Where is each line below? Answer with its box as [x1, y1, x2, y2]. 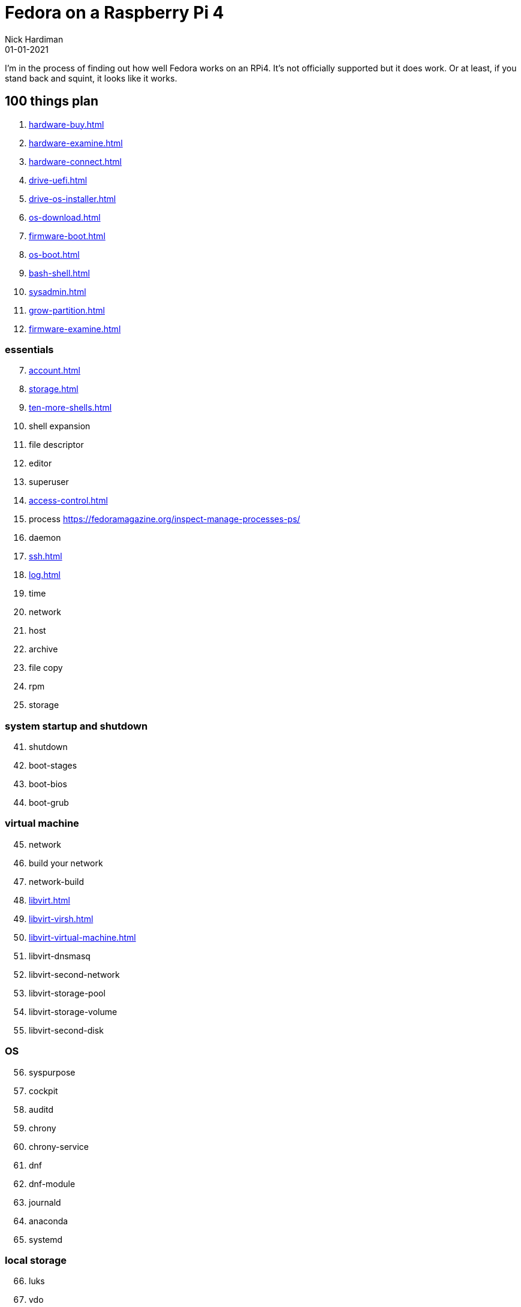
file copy [29, 662, 63, 673]
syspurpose [29, 1067, 76, 1077]
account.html [29, 365, 80, 376]
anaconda [29, 1215, 68, 1226]
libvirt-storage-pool [29, 987, 106, 998]
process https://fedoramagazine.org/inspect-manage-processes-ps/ [29, 514, 300, 525]
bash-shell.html [29, 267, 90, 278]
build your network [29, 857, 103, 868]
